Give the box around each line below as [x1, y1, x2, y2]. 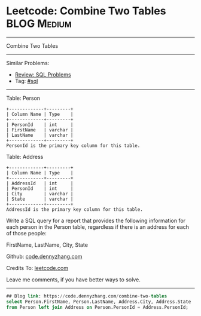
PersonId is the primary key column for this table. [6, 142, 141, 149]
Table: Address [6, 153, 44, 160]
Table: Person [6, 94, 41, 102]
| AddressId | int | [6, 180, 74, 186]
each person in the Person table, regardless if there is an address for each [6, 223, 190, 231]
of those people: [6, 229, 47, 237]
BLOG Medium [6, 17, 72, 30]
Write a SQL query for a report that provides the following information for [6, 217, 186, 224]
